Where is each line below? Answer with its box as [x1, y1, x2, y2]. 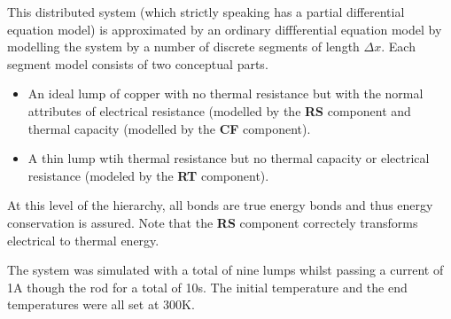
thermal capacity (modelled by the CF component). [27, 119, 311, 137]
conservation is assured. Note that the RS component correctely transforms [7, 213, 418, 231]
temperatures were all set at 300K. [7, 295, 195, 314]
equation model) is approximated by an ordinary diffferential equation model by [7, 19, 442, 38]
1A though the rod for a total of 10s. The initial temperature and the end [7, 277, 408, 296]
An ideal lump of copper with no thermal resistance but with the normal [27, 84, 424, 103]
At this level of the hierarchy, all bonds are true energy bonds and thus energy [7, 196, 433, 214]
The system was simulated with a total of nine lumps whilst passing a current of [7, 261, 444, 279]
